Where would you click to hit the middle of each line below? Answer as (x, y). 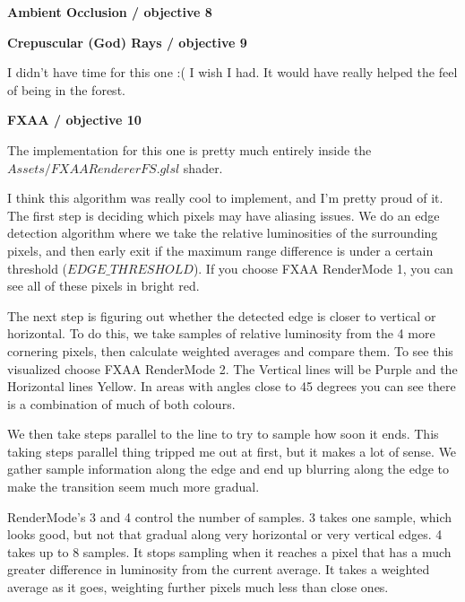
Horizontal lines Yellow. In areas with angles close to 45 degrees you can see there (232, 386)
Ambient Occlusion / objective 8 (110, 12)
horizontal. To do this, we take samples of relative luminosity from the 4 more (221, 333)
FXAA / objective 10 (74, 120)
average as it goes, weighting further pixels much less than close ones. (198, 587)
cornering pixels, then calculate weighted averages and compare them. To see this (230, 350)
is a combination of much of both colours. (121, 403)
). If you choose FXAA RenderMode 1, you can (323, 268)
